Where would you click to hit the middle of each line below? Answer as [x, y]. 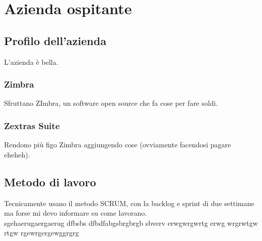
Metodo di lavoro [50, 182]
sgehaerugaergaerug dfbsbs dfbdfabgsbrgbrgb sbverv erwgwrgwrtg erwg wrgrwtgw [131, 223]
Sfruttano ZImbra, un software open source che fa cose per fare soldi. [111, 103]
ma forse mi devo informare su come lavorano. [76, 213]
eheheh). [17, 154]
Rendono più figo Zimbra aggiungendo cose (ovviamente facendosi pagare [118, 145]
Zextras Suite [32, 125]
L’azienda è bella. [31, 62]
